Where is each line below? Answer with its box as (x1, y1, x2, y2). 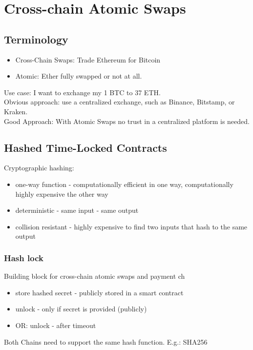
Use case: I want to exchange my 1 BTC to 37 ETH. (4, 87, 161, 97)
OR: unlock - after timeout (15, 320, 96, 330)
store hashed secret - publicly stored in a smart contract (15, 287, 184, 297)
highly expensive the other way (15, 188, 108, 199)
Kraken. (4, 106, 28, 116)
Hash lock (4, 251, 43, 264)
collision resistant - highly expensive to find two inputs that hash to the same (15, 221, 248, 231)
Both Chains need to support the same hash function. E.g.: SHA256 (4, 336, 208, 347)
